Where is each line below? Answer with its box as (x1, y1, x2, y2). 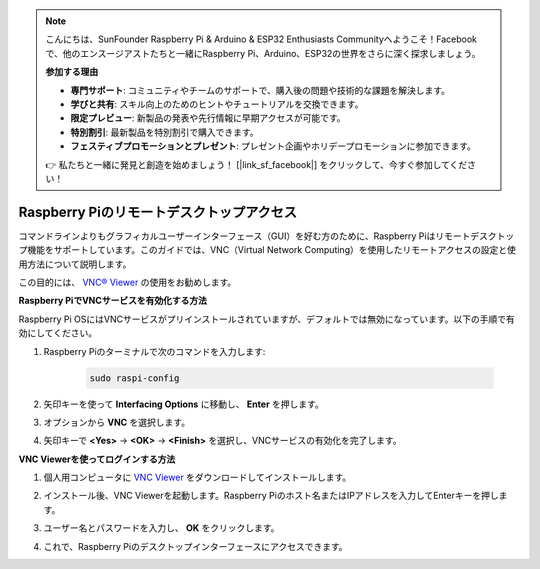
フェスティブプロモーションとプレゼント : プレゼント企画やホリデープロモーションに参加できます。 (70, 140, 477, 152)
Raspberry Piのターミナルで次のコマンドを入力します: (43, 345, 266, 357)
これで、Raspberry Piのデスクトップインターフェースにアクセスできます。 (43, 540, 348, 552)
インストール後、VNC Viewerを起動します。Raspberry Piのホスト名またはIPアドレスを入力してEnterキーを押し (43, 490, 499, 502)
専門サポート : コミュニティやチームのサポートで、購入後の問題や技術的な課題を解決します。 (70, 84, 450, 96)
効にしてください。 (18, 327, 98, 339)
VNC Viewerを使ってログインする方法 (18, 453, 176, 465)
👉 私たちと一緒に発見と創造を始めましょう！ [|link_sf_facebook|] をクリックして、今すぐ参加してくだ (45, 158, 468, 170)
